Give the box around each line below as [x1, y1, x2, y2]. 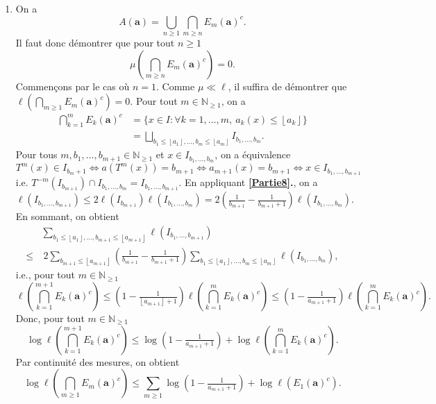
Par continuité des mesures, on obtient [15, 354, 180, 369]
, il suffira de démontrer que [228, 78, 347, 93]
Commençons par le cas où [15, 78, 130, 93]
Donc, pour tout [15, 311, 85, 326]
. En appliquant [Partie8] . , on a [178, 175, 318, 190]
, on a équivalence [215, 147, 291, 162]
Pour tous [15, 147, 58, 162]
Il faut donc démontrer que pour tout [15, 35, 175, 49]
